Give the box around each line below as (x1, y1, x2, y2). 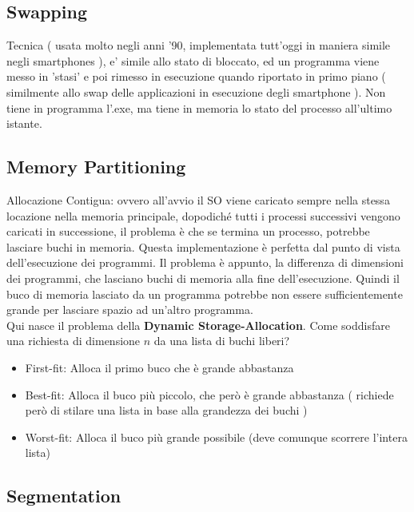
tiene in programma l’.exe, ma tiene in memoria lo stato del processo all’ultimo (6, 99, 392, 116)
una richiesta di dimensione (6, 332, 141, 349)
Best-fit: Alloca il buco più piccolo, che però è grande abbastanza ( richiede (25, 386, 394, 403)
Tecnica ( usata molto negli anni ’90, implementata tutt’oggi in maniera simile (6, 37, 391, 54)
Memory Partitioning (6, 154, 186, 179)
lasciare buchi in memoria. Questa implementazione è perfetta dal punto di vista (6, 238, 400, 255)
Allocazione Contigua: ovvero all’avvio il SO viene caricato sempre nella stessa (6, 191, 390, 208)
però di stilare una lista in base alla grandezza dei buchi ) (25, 402, 308, 419)
